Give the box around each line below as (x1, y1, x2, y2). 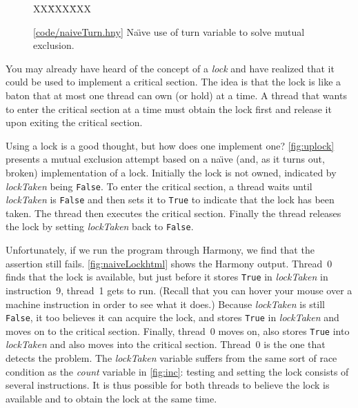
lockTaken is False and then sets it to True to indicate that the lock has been (6, 192, 335, 207)
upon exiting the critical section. (6, 115, 143, 130)
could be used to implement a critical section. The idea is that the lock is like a (6, 74, 341, 89)
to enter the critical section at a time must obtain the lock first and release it (6, 101, 332, 116)
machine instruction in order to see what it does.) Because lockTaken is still (6, 296, 325, 311)
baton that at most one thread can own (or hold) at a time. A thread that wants (6, 88, 347, 102)
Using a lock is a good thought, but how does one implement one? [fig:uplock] (6, 138, 335, 152)
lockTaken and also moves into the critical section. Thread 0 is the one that (6, 337, 326, 351)
